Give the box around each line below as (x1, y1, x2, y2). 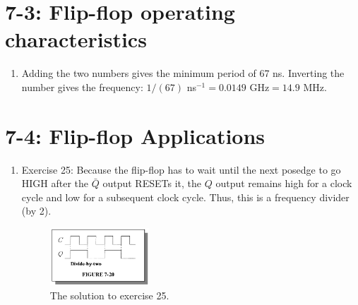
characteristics (5, 25, 147, 54)
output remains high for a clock (215, 176, 352, 191)
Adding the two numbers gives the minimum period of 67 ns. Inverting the (21, 66, 345, 80)
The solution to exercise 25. (49, 287, 169, 302)
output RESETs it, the (102, 176, 201, 191)
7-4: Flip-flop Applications (5, 121, 265, 150)
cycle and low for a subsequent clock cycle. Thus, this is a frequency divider (21, 189, 350, 204)
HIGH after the (21, 176, 89, 191)
